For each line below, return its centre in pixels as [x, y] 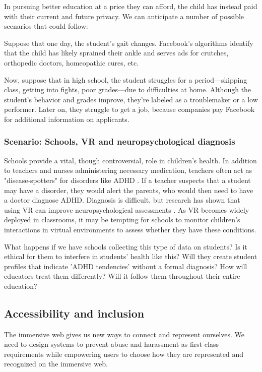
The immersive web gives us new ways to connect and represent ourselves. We [124, 334]
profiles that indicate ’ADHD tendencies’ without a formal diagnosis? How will [126, 266]
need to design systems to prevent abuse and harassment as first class [111, 344]
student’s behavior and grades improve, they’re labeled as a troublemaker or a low [131, 99]
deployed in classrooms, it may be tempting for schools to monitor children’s [122, 220]
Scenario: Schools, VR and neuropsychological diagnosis [120, 141]
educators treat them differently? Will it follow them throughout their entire [122, 276]
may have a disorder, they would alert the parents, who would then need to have [129, 190]
